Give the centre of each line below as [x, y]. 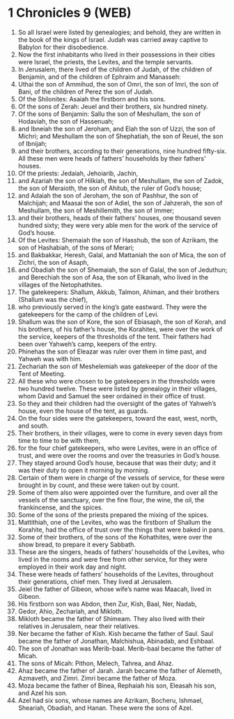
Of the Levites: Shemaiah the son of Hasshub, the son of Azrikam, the [118, 240]
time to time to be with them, [59, 440]
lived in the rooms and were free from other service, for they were [112, 559]
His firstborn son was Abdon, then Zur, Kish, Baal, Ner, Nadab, [107, 604]
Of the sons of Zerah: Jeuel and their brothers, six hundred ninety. [113, 106]
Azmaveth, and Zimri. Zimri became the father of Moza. [97, 678]
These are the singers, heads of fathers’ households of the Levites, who [121, 552]
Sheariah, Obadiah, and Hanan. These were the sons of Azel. [106, 708]
